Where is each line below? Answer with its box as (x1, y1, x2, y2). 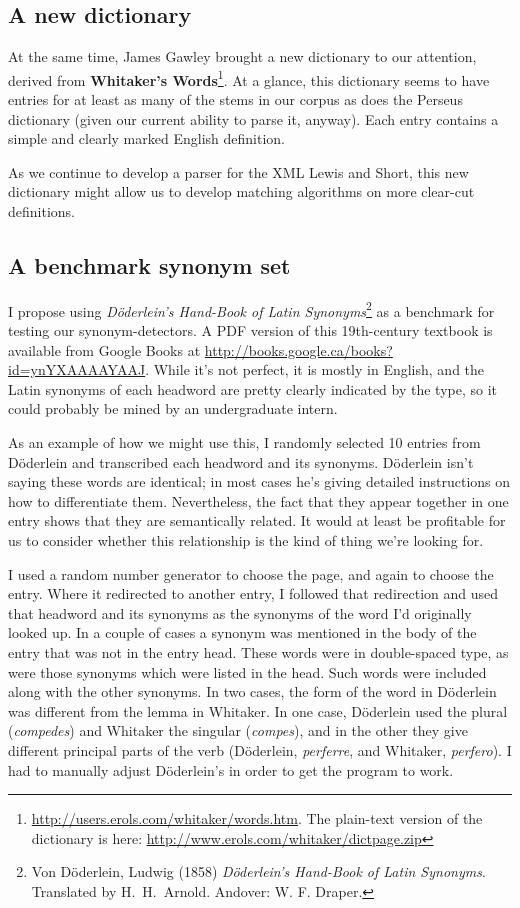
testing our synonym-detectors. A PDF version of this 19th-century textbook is (8, 320, 493, 341)
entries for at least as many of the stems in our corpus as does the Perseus (8, 89, 463, 110)
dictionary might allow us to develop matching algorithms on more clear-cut (8, 181, 475, 202)
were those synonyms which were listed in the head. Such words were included (8, 661, 487, 682)
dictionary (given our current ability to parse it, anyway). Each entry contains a (8, 108, 499, 129)
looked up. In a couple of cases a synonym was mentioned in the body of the (8, 622, 477, 643)
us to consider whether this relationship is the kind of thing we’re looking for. (8, 530, 484, 550)
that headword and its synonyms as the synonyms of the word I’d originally (8, 602, 472, 623)
